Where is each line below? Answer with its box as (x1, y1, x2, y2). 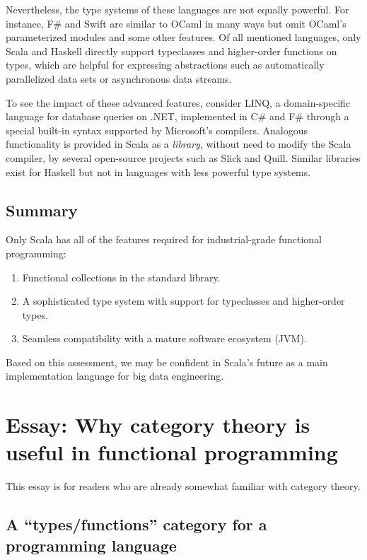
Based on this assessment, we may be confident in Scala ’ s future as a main (6, 354, 328, 369)
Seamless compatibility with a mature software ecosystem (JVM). (22, 331, 307, 346)
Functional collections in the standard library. (22, 269, 221, 284)
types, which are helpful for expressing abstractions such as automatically (6, 57, 325, 72)
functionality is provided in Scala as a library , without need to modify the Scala (6, 136, 351, 151)
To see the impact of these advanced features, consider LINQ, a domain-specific (6, 95, 351, 110)
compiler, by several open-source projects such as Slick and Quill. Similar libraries (6, 150, 361, 165)
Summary (6, 199, 78, 221)
